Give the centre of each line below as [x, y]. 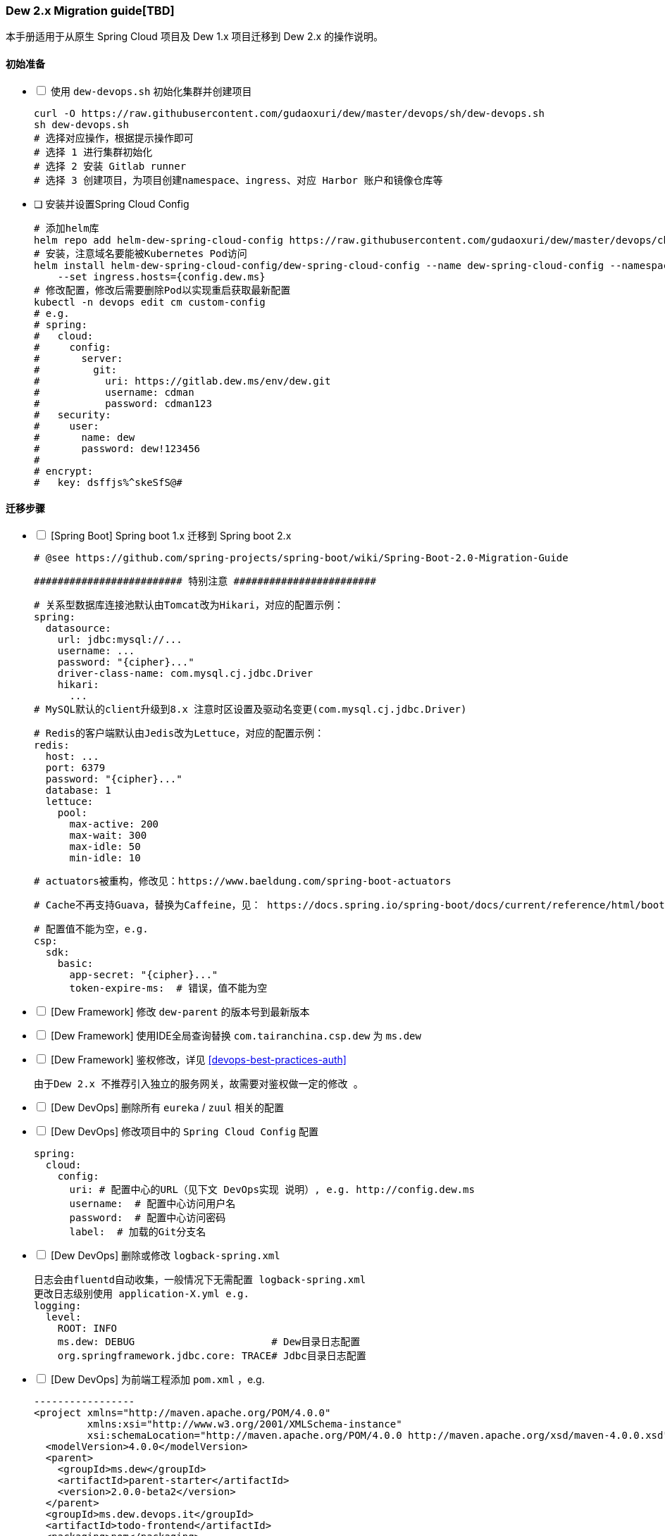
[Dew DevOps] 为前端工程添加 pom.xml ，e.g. [157, 1379]
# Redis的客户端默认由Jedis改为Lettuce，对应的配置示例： [179, 733]
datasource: [78, 628]
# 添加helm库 [67, 228]
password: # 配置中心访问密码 [148, 1217]
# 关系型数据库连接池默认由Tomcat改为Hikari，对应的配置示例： [189, 605]
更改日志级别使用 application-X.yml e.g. [142, 1293]
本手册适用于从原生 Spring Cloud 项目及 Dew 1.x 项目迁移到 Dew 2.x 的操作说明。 [195, 37]
